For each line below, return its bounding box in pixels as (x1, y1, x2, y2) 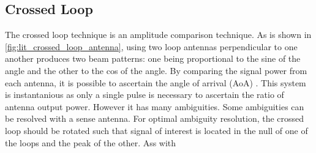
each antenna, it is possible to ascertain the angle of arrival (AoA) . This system (5, 76, 306, 89)
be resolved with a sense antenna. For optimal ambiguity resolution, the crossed (5, 112, 304, 125)
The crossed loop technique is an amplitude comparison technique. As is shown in (5, 28, 312, 41)
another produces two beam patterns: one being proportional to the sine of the (5, 52, 301, 65)
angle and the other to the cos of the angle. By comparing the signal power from (5, 64, 307, 76)
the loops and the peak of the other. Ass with (5, 136, 176, 149)
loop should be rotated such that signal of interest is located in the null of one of (5, 124, 308, 136)
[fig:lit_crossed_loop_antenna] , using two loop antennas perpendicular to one (5, 40, 298, 53)
